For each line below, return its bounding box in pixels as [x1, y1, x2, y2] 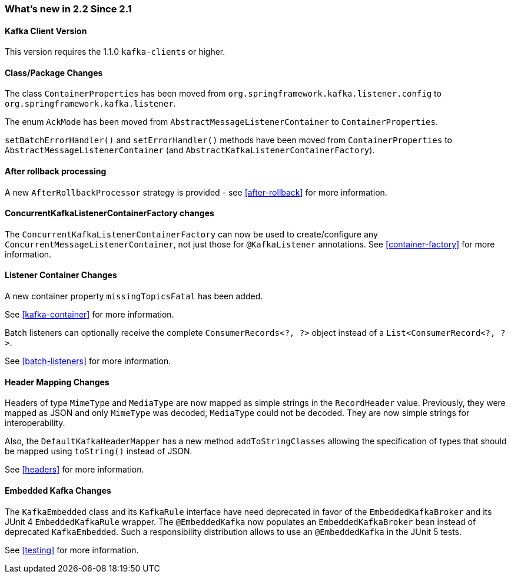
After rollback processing [5, 166, 107, 177]
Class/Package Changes [5, 67, 103, 78]
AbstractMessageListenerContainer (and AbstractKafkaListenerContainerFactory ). [5, 145, 375, 156]
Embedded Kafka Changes [5, 485, 111, 496]
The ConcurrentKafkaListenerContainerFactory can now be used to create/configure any [5, 229, 378, 239]
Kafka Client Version [5, 25, 87, 36]
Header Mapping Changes [5, 376, 109, 387]
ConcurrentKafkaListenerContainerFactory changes [5, 208, 214, 219]
